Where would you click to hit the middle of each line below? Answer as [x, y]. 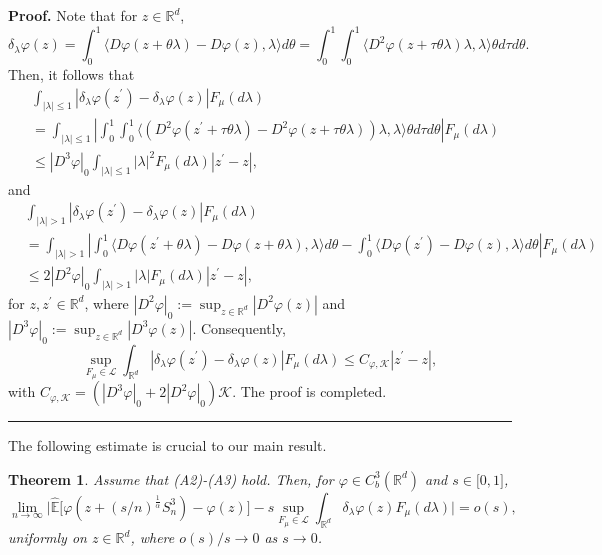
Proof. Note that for [73, 15]
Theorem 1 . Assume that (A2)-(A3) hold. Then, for [171, 478]
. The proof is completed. [309, 391]
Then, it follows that [71, 73]
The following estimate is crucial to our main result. [167, 445]
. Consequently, [239, 327]
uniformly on [47, 537]
